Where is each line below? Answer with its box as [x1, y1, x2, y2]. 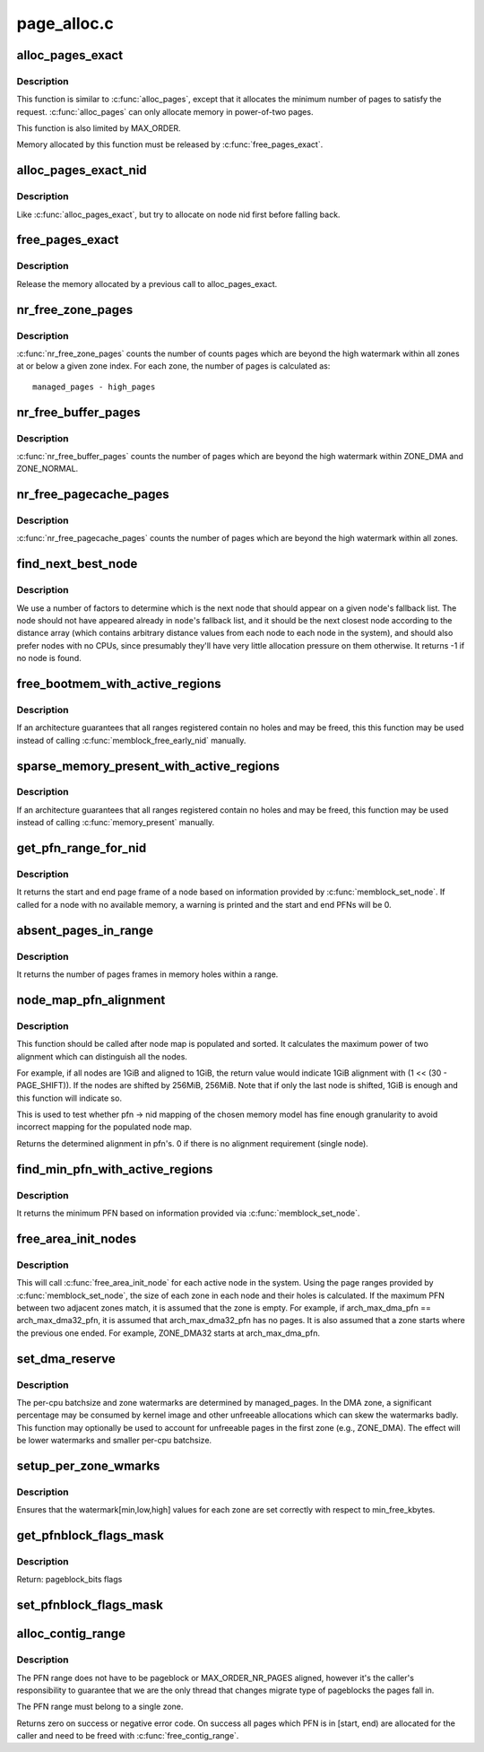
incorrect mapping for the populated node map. [16, 1121, 193, 1132]
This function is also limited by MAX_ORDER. [16, 123, 181, 134]
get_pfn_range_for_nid [16, 841, 147, 856]
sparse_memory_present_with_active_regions [16, 758, 280, 773]
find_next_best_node [16, 556, 138, 571]
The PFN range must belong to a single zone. [16, 1701, 184, 1713]
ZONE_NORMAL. [16, 463, 79, 475]
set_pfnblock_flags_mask [16, 1598, 163, 1613]
